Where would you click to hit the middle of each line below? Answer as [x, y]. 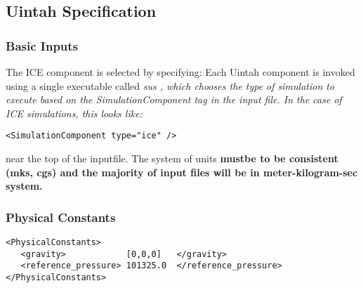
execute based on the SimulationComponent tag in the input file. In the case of [174, 99]
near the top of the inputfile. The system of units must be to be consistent [172, 158]
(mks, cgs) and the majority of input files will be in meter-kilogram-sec [182, 172]
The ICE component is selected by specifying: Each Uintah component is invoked [180, 72]
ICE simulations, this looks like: [74, 113]
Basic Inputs [42, 45]
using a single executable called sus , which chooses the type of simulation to [170, 85]
